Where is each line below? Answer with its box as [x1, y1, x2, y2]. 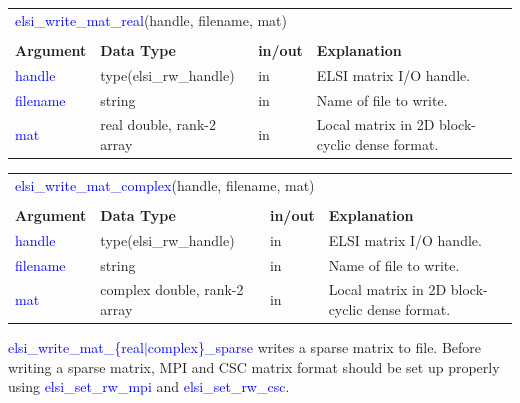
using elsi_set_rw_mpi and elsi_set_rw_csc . [8, 376, 290, 397]
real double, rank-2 [100, 114, 216, 135]
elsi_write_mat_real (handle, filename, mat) [15, 9, 287, 30]
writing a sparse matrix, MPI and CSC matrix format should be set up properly [8, 356, 500, 377]
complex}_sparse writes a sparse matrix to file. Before [147, 337, 482, 358]
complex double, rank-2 [100, 279, 244, 300]
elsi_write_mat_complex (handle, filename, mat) [15, 174, 315, 195]
